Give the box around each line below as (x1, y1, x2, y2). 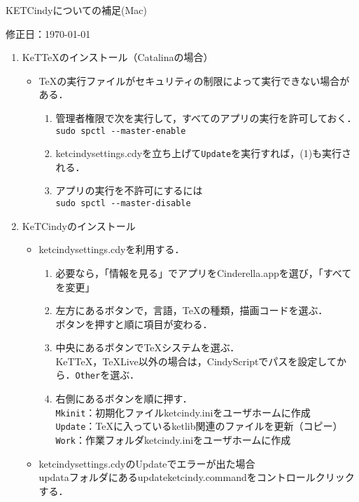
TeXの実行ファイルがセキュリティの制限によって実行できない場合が (38, 73, 350, 88)
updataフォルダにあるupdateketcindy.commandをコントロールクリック (38, 470, 355, 484)
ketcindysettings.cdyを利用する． (38, 242, 185, 257)
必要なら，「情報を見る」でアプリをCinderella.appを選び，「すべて (55, 265, 352, 280)
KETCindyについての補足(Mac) (6, 3, 148, 17)
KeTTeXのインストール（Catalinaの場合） (22, 50, 213, 65)
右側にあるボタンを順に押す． (55, 391, 192, 406)
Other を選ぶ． (75, 367, 139, 382)
